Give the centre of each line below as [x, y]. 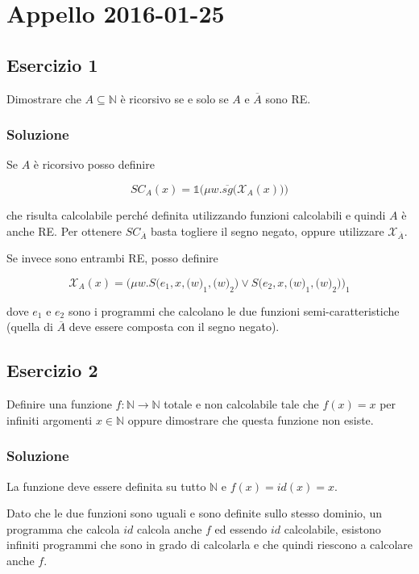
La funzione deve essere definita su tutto [106, 486]
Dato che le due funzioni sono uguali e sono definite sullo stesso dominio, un [195, 513]
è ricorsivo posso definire [94, 164]
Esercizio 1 [52, 64]
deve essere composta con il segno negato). [174, 327]
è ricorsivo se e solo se [174, 98]
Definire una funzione [59, 404]
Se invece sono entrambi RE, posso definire [112, 258]
